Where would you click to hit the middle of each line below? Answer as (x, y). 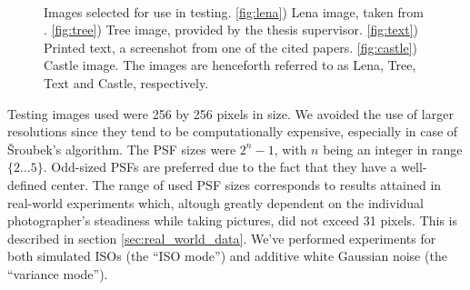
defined (27, 184)
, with (290, 149)
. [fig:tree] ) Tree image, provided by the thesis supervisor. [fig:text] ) (231, 30)
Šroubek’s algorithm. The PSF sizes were (122, 149)
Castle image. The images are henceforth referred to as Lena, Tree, (230, 65)
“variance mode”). (58, 273)
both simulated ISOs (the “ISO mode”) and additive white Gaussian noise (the (227, 256)
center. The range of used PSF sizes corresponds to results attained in (246, 184)
